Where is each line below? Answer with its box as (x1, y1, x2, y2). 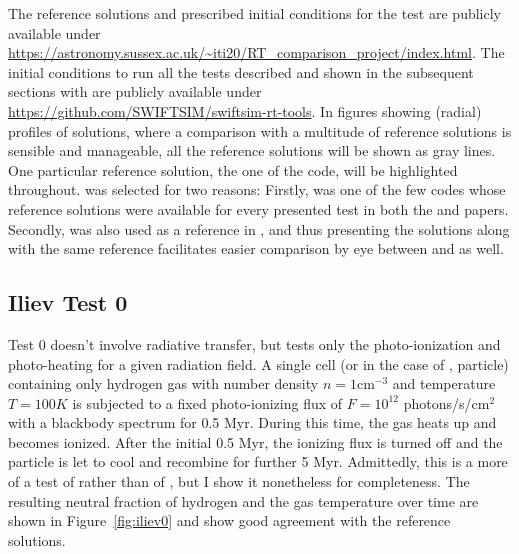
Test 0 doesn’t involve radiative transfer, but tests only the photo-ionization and (8, 333, 501, 354)
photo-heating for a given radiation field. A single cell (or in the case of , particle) (8, 353, 509, 374)
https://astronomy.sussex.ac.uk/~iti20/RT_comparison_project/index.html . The (8, 42, 505, 63)
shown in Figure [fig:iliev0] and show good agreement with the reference (8, 510, 451, 531)
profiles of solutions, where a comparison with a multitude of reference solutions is (8, 120, 512, 141)
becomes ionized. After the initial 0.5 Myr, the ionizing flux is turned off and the (8, 431, 503, 452)
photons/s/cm (403, 392, 490, 413)
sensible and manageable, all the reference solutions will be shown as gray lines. (8, 140, 496, 161)
